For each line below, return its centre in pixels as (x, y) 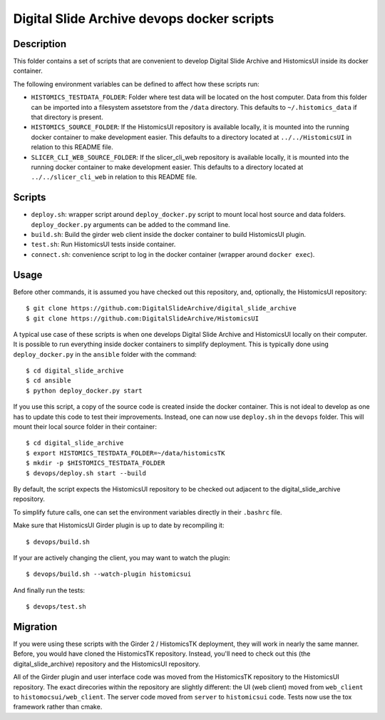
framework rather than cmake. (58, 707)
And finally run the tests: (49, 590)
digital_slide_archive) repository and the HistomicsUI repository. (107, 664)
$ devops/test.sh (56, 607)
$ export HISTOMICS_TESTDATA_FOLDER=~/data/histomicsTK (125, 453)
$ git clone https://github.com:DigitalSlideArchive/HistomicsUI (143, 318)
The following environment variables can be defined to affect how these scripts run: (136, 84)
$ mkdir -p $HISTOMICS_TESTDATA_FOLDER (96, 463)
